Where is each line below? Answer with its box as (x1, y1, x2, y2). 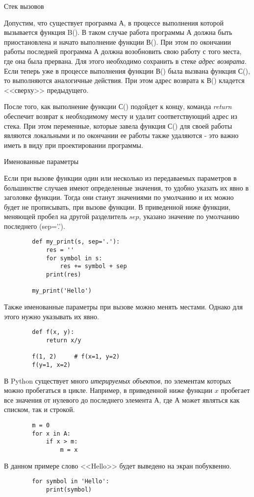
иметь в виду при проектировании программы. (4, 139, 143, 150)
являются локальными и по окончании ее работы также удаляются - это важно (4, 130, 239, 140)
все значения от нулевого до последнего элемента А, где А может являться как (4, 394, 240, 405)
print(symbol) (46, 486, 92, 493)
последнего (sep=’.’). (4, 221, 65, 231)
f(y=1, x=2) (32, 361, 71, 368)
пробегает (221, 385, 250, 395)
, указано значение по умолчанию (139, 211, 239, 221)
